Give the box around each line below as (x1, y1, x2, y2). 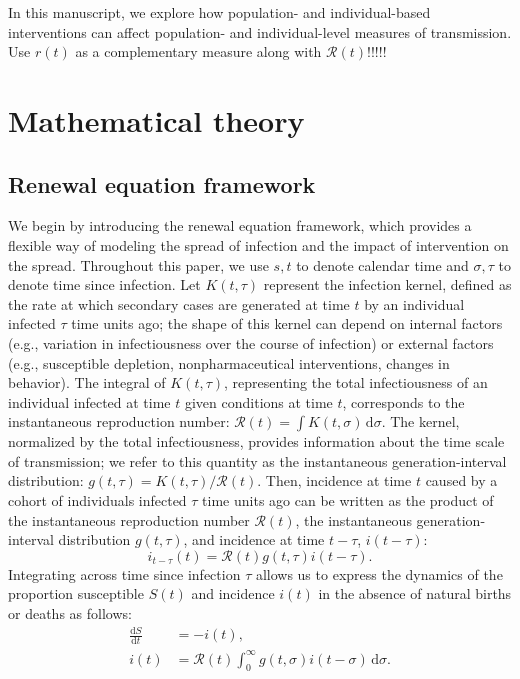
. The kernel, (381, 411, 460, 432)
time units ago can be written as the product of (202, 490, 494, 511)
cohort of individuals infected (8, 490, 187, 511)
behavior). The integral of (8, 372, 166, 393)
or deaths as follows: (8, 603, 132, 624)
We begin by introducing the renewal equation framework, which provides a (8, 215, 472, 236)
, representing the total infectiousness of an (224, 372, 488, 393)
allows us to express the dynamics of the (255, 563, 503, 584)
